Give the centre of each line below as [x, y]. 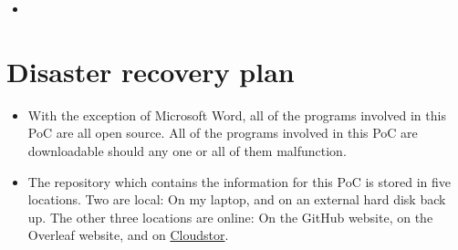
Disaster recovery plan [151, 71]
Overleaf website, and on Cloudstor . [128, 235]
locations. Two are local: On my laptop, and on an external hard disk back [237, 199]
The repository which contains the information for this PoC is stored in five [239, 181]
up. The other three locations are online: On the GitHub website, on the [230, 217]
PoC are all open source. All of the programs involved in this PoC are [223, 133]
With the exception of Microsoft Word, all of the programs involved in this [237, 115]
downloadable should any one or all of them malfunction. [187, 150]
